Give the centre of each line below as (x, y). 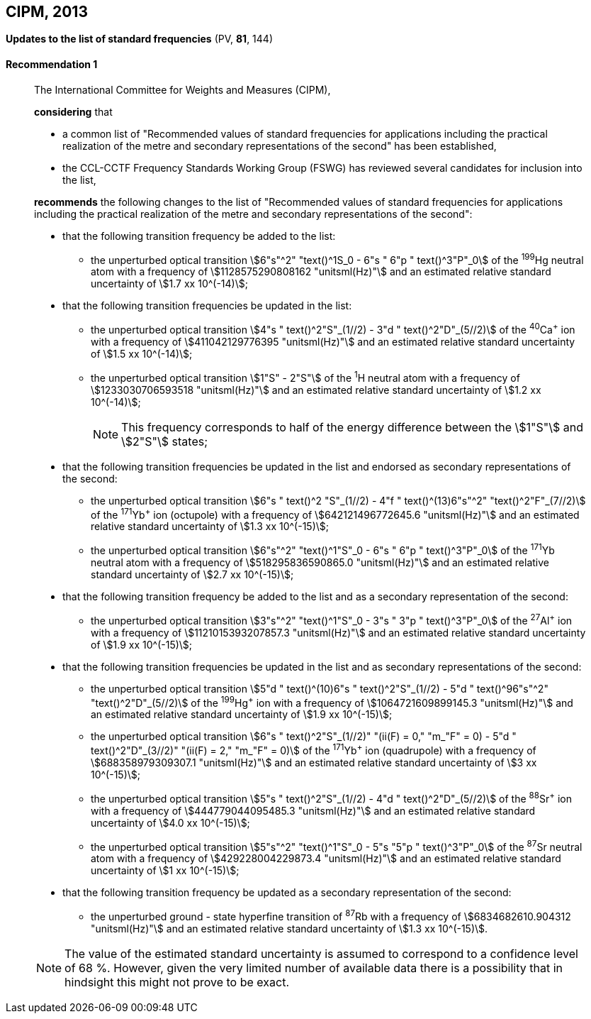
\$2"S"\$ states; (164, 441)
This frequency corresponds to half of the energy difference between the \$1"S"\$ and (353, 427)
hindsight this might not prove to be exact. (177, 982)
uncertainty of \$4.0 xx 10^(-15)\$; (170, 822)
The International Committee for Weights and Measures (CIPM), (182, 89)
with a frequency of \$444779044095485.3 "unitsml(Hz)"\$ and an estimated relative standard (313, 810)
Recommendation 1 (52, 65)
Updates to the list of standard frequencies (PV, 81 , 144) (139, 39)
